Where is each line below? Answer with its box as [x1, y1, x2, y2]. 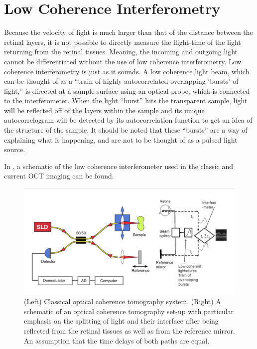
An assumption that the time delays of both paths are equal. [24, 335, 210, 346]
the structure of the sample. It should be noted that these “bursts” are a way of [4, 125, 248, 135]
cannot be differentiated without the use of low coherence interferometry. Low [4, 56, 242, 66]
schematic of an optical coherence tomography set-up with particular [24, 306, 234, 316]
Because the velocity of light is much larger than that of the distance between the [4, 27, 253, 37]
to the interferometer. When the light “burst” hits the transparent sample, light [4, 95, 248, 106]
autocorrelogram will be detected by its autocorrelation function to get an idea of [4, 115, 253, 125]
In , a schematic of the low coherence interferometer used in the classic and [4, 161, 234, 171]
